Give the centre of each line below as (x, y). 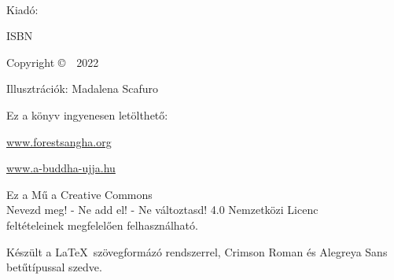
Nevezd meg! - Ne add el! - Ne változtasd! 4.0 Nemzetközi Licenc (162, 210)
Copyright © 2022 (53, 62)
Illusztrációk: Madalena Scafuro (83, 88)
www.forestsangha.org (59, 141)
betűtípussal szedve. (54, 267)
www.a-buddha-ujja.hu (61, 168)
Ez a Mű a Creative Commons (79, 194)
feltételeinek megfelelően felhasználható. (102, 225)
